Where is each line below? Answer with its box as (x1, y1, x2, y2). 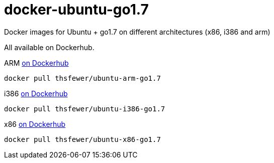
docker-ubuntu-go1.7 (4, 1, 149, 18)
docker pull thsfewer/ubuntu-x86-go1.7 (4, 135, 161, 143)
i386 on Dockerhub (4, 89, 68, 98)
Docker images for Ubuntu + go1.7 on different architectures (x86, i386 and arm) (4, 27, 270, 36)
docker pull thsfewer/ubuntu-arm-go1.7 (4, 74, 161, 82)
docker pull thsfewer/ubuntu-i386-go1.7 (4, 104, 165, 113)
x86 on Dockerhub (4, 119, 66, 128)
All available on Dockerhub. (4, 43, 95, 52)
